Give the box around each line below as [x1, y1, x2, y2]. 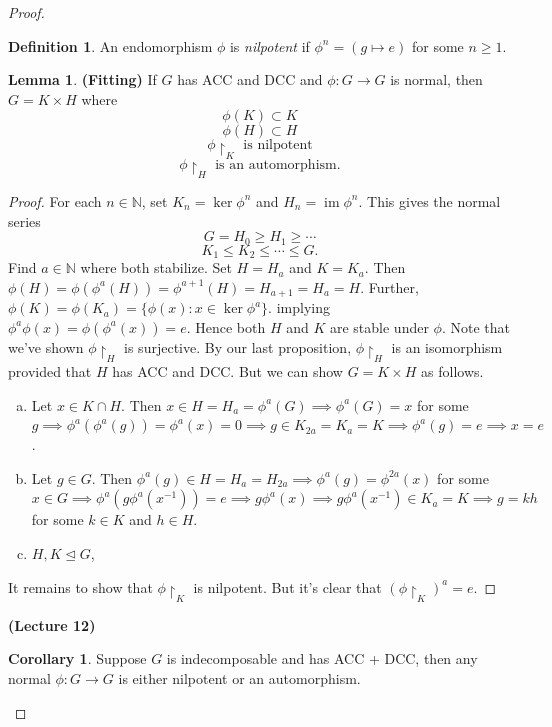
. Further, [360, 276, 419, 297]
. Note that [441, 316, 510, 337]
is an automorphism [215, 157, 337, 172]
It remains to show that [8, 576, 153, 597]
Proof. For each [8, 190, 102, 211]
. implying [268, 297, 330, 318]
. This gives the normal [358, 190, 501, 211]
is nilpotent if [229, 35, 310, 56]
